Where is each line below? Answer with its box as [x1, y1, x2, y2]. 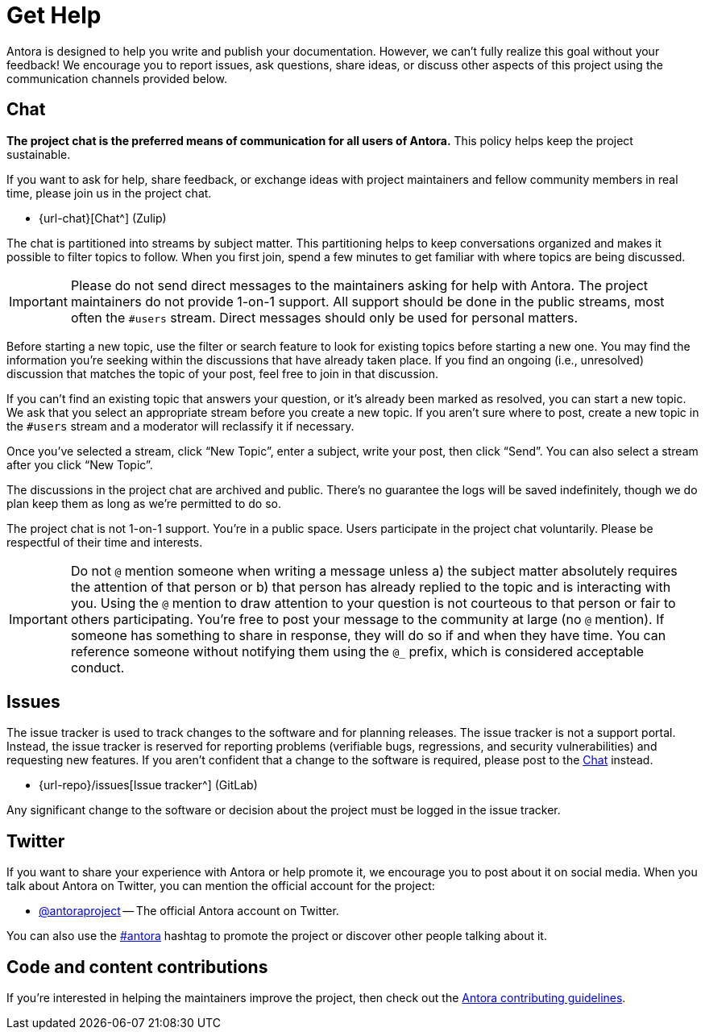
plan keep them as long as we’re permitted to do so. [6, 496, 282, 510]
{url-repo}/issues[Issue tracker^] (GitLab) [39, 778, 258, 793]
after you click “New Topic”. [6, 457, 153, 472]
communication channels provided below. [6, 71, 227, 85]
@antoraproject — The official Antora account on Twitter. [39, 904, 339, 918]
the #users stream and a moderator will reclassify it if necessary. [6, 418, 355, 433]
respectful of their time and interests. [6, 535, 203, 549]
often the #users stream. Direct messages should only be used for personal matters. [70, 309, 579, 326]
